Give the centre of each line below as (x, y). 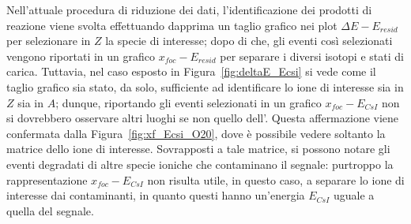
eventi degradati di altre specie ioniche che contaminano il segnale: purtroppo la (200, 164)
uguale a (354, 195)
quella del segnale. (50, 210)
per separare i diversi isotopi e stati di (312, 56)
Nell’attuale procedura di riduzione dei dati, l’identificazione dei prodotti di (189, 9)
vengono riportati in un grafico (81, 56)
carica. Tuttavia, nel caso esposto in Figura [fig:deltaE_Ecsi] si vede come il (191, 71)
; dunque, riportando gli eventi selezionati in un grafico (189, 102)
